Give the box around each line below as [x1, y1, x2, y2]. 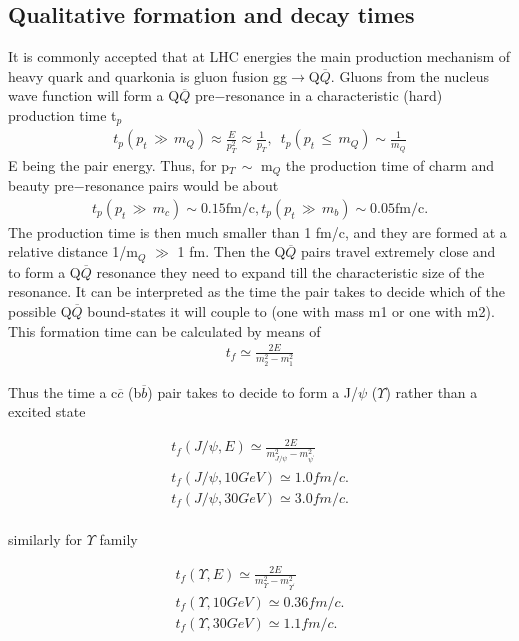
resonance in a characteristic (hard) [225, 85, 443, 106]
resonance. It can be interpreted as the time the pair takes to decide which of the [8, 281, 505, 302]
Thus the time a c [8, 381, 118, 402]
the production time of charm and [285, 154, 495, 175]
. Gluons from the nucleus [330, 65, 490, 86]
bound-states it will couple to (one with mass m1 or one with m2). [87, 301, 495, 322]
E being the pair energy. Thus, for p [8, 154, 229, 175]
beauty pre [8, 175, 74, 196]
